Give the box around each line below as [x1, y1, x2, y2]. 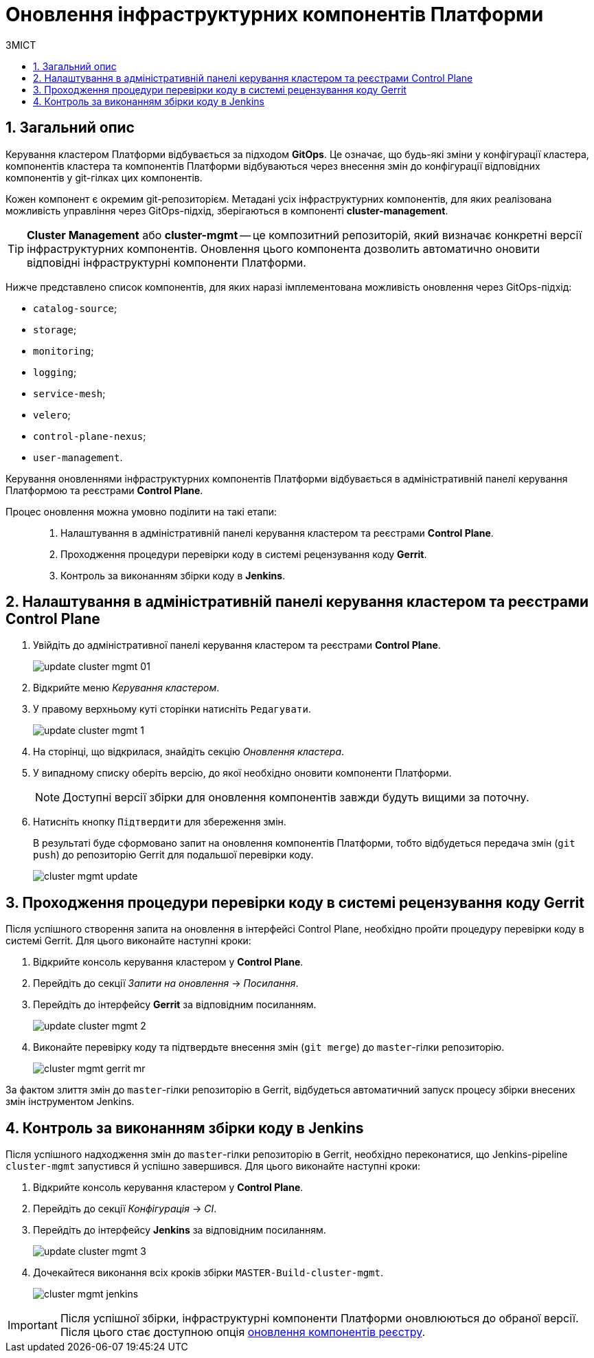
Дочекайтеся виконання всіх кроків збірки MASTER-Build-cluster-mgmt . [33, 1267, 383, 1279]
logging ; [33, 366, 77, 378]
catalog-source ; [33, 302, 117, 314]
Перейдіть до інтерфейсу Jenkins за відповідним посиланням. [33, 1224, 326, 1236]
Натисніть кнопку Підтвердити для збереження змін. [33, 816, 286, 828]
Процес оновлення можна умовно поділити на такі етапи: [5, 505, 277, 517]
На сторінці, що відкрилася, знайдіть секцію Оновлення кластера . [33, 746, 345, 758]
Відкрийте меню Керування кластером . [33, 682, 220, 694]
